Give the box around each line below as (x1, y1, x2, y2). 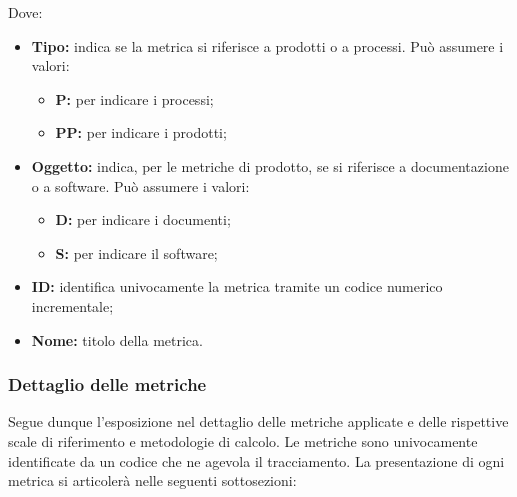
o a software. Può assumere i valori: (31, 175, 250, 196)
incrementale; (31, 295, 114, 316)
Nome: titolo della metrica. (31, 329, 203, 350)
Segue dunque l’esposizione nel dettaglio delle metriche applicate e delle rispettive (8, 411, 509, 432)
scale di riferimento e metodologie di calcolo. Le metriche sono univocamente (8, 430, 478, 451)
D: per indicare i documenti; (55, 209, 231, 230)
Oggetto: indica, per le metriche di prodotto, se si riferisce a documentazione (31, 155, 509, 176)
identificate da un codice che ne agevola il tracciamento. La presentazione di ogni (8, 450, 505, 471)
